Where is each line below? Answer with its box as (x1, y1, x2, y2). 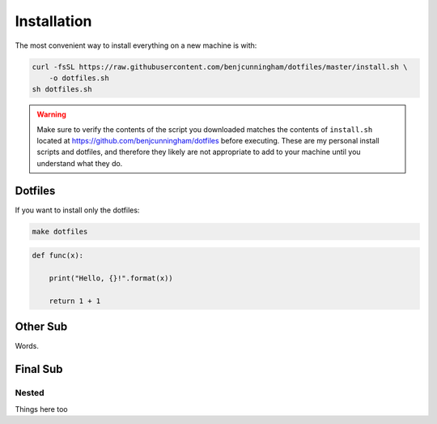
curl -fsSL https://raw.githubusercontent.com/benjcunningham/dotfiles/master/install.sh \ (32, 62, 408, 71)
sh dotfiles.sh (32, 85, 92, 94)
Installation (15, 12, 92, 30)
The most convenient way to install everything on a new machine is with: (15, 41, 257, 50)
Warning (36, 109, 66, 119)
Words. (15, 341, 40, 351)
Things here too (15, 404, 68, 413)
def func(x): (32, 251, 84, 260)
